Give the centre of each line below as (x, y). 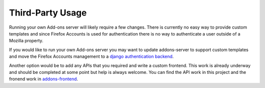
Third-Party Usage (48, 13)
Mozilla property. (26, 41)
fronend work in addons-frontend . (44, 79)
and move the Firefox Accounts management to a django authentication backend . (92, 56)
